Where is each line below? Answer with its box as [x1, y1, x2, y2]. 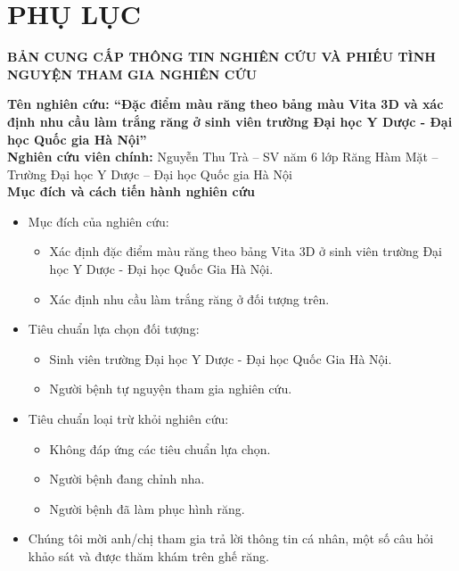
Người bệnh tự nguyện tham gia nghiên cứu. [49, 379, 292, 398]
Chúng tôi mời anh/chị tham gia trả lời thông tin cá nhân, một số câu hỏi [28, 529, 434, 548]
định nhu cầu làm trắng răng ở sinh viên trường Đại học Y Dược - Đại [7, 112, 453, 130]
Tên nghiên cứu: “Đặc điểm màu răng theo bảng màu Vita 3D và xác [7, 95, 444, 113]
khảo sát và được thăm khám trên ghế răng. [28, 547, 269, 565]
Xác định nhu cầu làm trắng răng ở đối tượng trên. [49, 289, 330, 308]
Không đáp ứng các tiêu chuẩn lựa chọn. [49, 439, 271, 458]
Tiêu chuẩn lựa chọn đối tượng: [28, 319, 200, 338]
